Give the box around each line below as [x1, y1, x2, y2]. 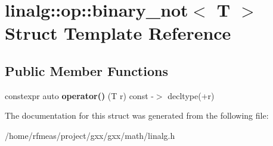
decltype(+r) [167, 89, 215, 101]
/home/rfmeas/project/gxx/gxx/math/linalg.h [5, 129, 175, 141]
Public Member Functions [5, 61, 168, 80]
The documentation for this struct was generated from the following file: [5, 109, 269, 122]
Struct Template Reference [5, 21, 231, 45]
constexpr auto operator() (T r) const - [5, 89, 154, 101]
